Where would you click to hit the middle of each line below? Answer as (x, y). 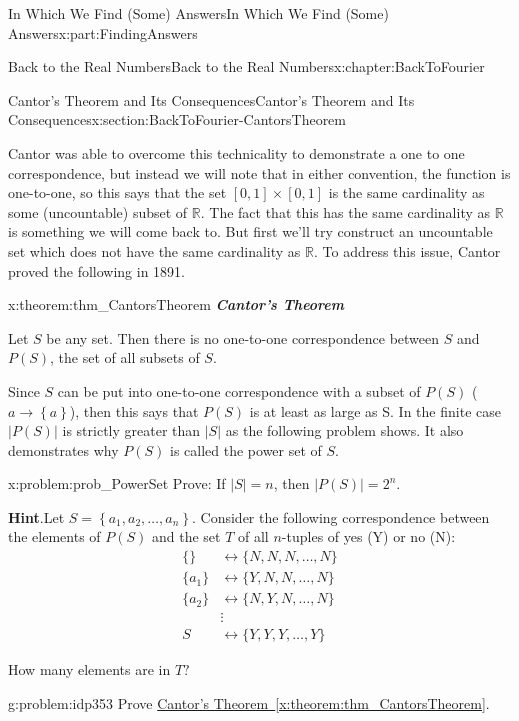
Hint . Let (36, 516)
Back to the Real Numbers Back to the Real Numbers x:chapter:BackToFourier (246, 66)
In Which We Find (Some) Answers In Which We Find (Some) (198, 13)
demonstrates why (63, 449)
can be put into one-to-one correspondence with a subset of (239, 390)
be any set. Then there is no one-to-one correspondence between (243, 337)
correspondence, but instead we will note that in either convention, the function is (259, 172)
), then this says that (134, 410)
